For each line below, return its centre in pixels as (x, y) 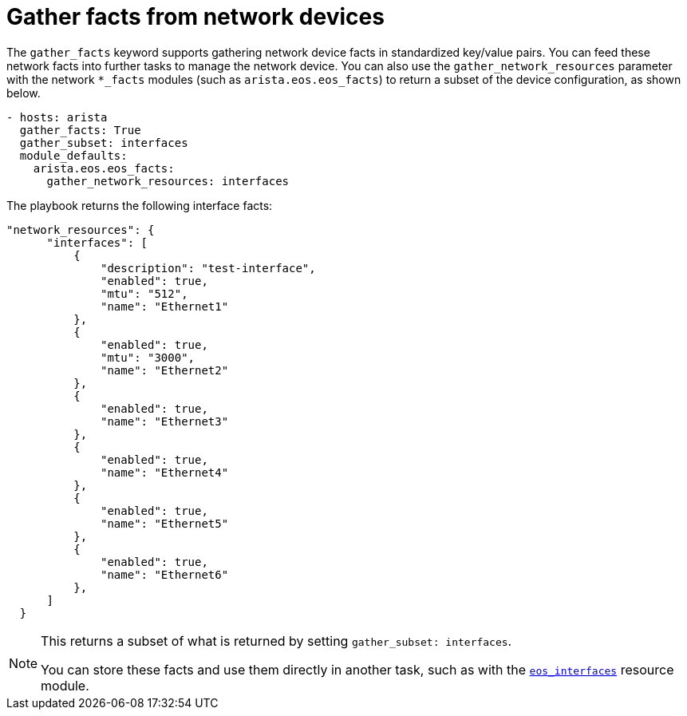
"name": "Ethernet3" (165, 421)
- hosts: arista (57, 117)
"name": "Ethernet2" (165, 370)
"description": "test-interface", (208, 268)
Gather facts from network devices (195, 17)
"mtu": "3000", (148, 357)
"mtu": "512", (144, 293)
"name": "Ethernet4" (165, 472)
